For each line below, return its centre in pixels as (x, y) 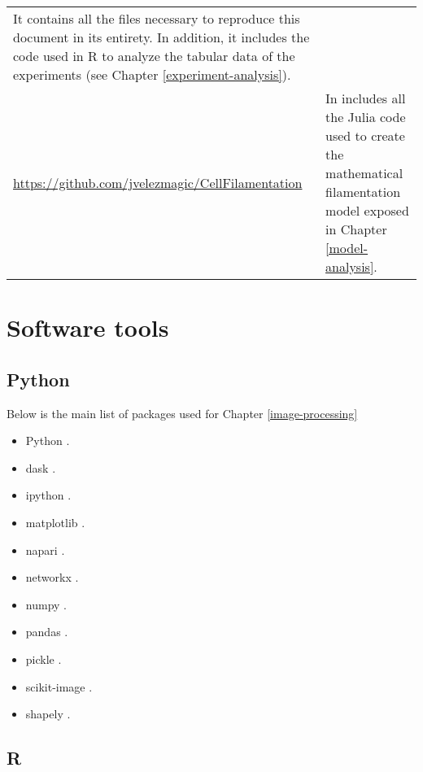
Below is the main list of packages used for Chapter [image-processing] (182, 413)
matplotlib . (55, 522)
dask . (41, 467)
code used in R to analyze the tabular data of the (154, 56)
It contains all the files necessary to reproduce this (157, 18)
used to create (365, 135)
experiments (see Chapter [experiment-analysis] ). (152, 74)
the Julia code (366, 117)
